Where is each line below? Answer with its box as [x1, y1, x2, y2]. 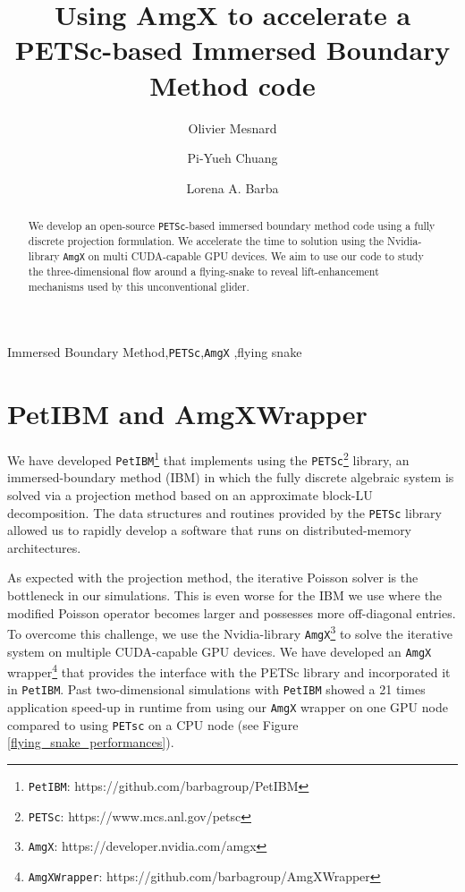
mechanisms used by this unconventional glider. [28, 278, 249, 293]
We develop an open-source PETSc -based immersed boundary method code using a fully [28, 218, 435, 234]
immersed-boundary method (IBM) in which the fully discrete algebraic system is [7, 468, 454, 487]
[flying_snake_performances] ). [7, 733, 174, 752]
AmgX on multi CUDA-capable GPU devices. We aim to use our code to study [63, 248, 424, 263]
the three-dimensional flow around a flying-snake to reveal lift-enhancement [28, 264, 379, 279]
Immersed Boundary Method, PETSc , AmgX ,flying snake [7, 343, 302, 361]
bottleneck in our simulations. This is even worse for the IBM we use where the [7, 586, 443, 605]
